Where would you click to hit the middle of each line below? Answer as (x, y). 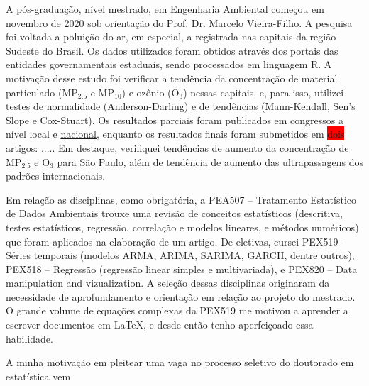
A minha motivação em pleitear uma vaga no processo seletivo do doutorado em (180, 362)
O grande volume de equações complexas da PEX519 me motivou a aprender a (177, 310)
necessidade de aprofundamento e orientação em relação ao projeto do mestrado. (181, 296)
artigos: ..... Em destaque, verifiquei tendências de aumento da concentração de (177, 147)
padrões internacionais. (56, 176)
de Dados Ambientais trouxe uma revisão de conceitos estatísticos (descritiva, (174, 213)
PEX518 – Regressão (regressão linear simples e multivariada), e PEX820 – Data (182, 269)
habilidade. (29, 338)
